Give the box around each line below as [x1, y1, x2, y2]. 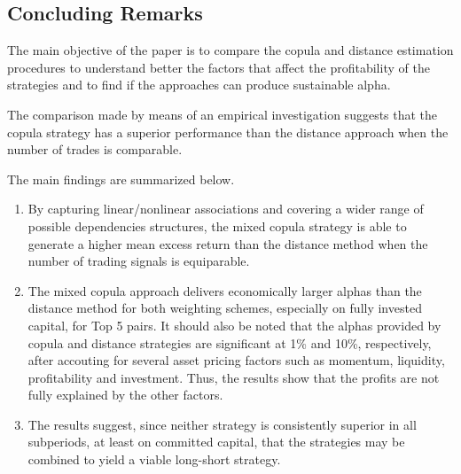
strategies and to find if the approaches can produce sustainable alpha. [7, 75, 391, 94]
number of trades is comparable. [7, 140, 183, 159]
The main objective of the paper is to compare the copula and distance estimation [7, 41, 454, 59]
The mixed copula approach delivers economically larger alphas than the [27, 281, 422, 299]
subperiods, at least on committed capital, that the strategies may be [27, 432, 405, 451]
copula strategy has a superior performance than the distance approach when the [7, 122, 449, 141]
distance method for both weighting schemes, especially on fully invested [27, 299, 422, 317]
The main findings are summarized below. [7, 169, 235, 188]
